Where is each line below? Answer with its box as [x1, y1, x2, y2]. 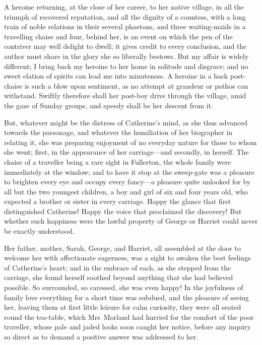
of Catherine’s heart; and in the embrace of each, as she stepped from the [4, 262, 231, 272]
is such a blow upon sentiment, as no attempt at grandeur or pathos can [24, 80, 248, 91]
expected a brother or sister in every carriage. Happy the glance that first [4, 196, 231, 206]
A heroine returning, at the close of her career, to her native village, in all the [4, 2, 244, 12]
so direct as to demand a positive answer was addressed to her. [4, 331, 199, 341]
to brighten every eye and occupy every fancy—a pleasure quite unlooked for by [4, 176, 251, 187]
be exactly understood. [4, 226, 75, 236]
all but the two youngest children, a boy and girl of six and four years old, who [4, 186, 248, 196]
